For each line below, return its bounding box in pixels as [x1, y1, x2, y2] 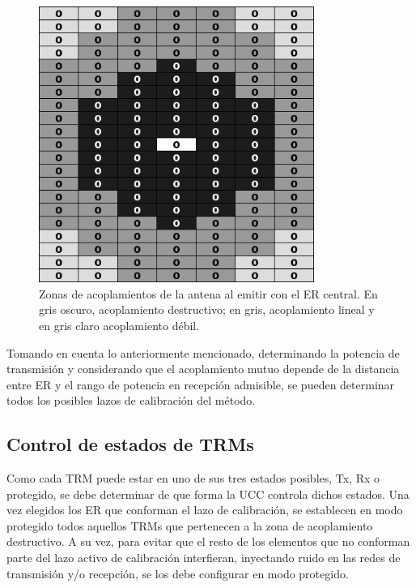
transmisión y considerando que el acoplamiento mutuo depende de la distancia [6, 360, 400, 377]
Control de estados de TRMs [6, 431, 254, 457]
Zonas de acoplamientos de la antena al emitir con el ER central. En [39, 285, 378, 302]
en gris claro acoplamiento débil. [39, 316, 200, 333]
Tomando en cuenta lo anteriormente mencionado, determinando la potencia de [6, 344, 400, 361]
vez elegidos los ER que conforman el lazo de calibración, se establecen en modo [6, 501, 403, 518]
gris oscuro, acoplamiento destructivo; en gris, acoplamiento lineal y [39, 301, 375, 318]
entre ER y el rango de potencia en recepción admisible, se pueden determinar [6, 376, 395, 393]
